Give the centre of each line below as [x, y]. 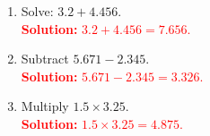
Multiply [45, 106]
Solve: [37, 11]
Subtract [45, 59]
